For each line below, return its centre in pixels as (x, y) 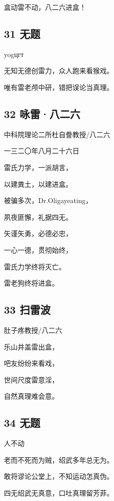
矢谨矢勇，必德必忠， (38, 233)
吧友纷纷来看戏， (31, 363)
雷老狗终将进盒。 (31, 283)
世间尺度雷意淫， (31, 379)
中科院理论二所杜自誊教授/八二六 (57, 134)
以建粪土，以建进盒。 (38, 184)
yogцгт (14, 54)
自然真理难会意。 (31, 396)
